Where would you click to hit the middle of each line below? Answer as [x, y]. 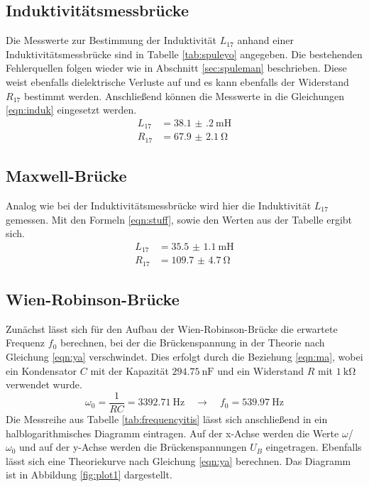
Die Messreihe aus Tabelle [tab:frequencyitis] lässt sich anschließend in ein [167, 418]
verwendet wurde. [44, 384]
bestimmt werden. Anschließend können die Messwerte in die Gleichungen [184, 95]
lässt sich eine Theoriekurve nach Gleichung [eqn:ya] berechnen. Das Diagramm [178, 460]
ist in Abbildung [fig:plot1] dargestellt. [89, 475]
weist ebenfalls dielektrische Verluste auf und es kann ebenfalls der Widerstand [177, 81]
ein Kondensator [42, 370]
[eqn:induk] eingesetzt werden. [71, 110]
